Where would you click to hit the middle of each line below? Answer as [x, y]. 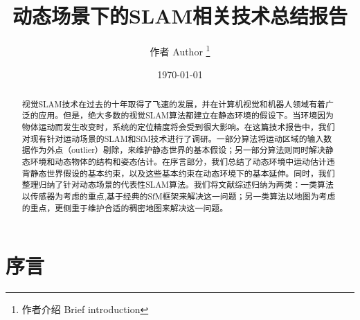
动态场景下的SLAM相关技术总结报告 [180, 16]
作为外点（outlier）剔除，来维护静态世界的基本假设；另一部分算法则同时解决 [178, 150]
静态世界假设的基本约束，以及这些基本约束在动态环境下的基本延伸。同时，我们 [182, 173]
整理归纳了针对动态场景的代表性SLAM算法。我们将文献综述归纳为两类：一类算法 [178, 185]
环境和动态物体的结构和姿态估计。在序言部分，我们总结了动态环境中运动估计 [178, 162]
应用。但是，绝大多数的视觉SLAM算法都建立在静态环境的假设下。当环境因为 [186, 115]
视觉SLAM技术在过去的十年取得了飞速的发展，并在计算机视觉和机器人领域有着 [173, 104]
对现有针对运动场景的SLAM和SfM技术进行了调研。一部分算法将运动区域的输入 [173, 138]
